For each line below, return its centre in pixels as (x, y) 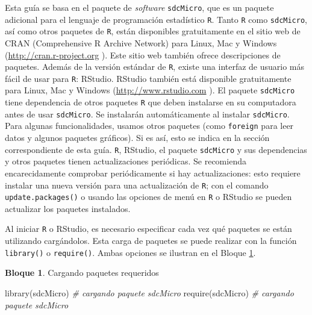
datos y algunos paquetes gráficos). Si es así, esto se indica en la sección (137, 138)
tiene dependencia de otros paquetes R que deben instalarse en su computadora (151, 102)
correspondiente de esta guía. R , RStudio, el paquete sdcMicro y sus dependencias (156, 149)
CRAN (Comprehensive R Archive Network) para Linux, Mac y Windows (141, 42)
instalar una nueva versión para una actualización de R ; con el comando (137, 185)
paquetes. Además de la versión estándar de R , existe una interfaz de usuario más (155, 67)
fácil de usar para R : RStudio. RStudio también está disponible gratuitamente (148, 78)
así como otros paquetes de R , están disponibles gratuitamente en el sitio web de (153, 31)
